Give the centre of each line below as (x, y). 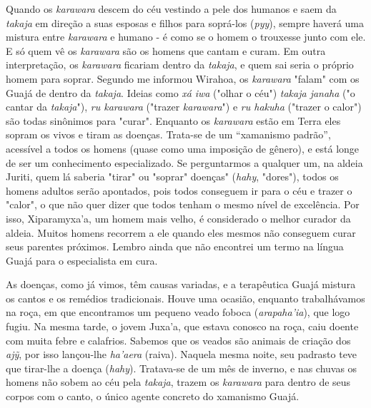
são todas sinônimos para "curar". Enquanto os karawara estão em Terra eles (173, 120)
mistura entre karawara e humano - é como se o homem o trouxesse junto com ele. (186, 37)
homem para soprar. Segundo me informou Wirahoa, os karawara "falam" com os (183, 78)
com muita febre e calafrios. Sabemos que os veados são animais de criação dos (178, 340)
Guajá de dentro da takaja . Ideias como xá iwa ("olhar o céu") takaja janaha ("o (180, 92)
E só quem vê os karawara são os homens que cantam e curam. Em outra (166, 50)
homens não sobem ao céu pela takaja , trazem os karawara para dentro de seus (178, 382)
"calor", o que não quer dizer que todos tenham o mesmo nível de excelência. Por (183, 204)
